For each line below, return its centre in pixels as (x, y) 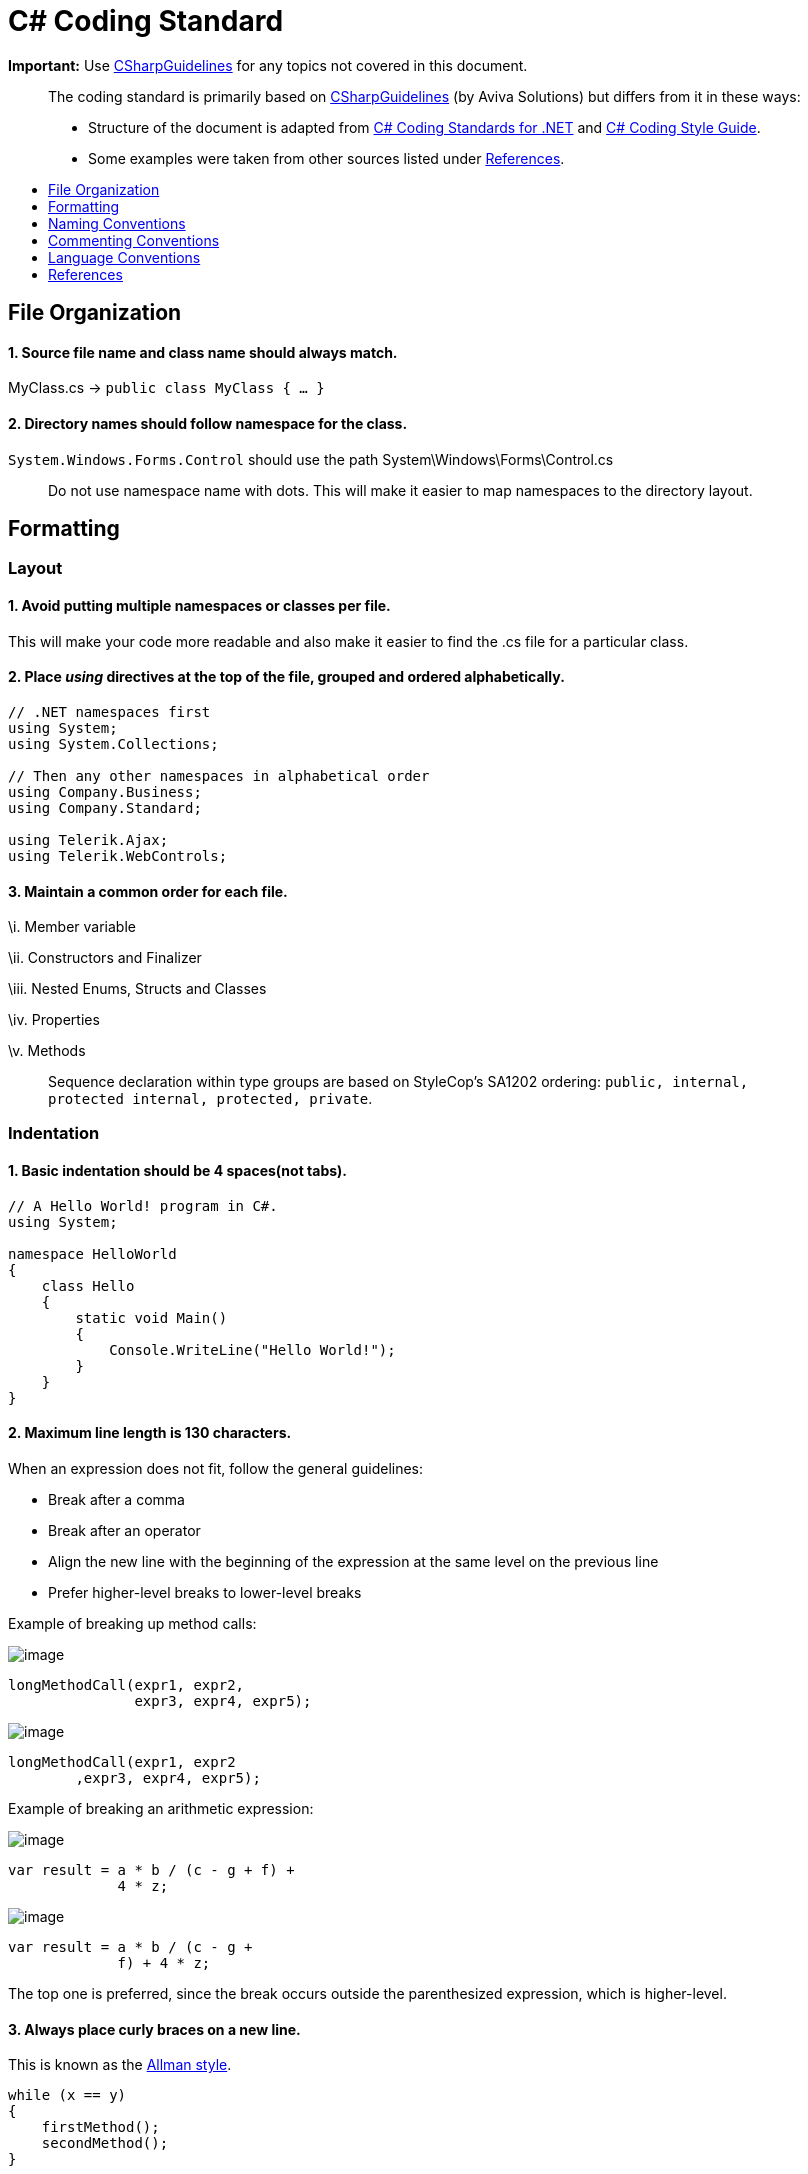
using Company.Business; (105, 791)
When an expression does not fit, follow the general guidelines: (216, 1468)
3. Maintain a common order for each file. (148, 891)
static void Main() (151, 1317)
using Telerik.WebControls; (118, 855)
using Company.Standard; (105, 807)
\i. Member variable (72, 927)
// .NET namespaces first (109, 711)
